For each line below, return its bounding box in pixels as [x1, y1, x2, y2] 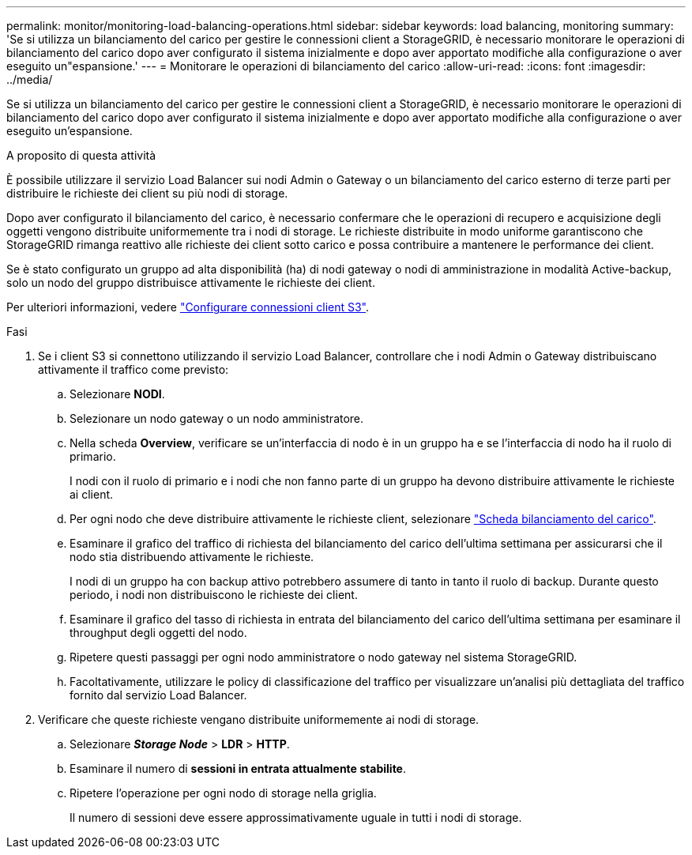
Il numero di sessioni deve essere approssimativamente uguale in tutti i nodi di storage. [70, 811, 522, 824]
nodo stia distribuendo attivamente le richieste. [70, 550, 314, 563]
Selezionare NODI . [70, 387, 165, 401]
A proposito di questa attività [6, 149, 156, 162]
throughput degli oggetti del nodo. [70, 626, 247, 639]
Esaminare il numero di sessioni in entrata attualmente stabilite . [70, 762, 407, 775]
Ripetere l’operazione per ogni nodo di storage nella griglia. [70, 786, 377, 800]
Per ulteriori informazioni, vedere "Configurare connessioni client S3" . [6, 300, 370, 314]
